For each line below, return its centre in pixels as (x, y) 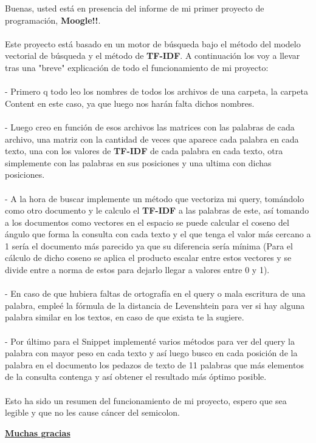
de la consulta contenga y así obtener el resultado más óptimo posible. (136, 377)
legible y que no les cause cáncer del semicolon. (92, 412)
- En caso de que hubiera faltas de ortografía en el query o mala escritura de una (155, 293)
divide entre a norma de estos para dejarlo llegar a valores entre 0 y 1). (137, 270)
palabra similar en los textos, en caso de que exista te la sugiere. (125, 317)
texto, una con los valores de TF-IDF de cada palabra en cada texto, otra (144, 151)
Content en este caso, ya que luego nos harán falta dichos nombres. (130, 103)
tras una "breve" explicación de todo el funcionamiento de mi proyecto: (137, 67)
